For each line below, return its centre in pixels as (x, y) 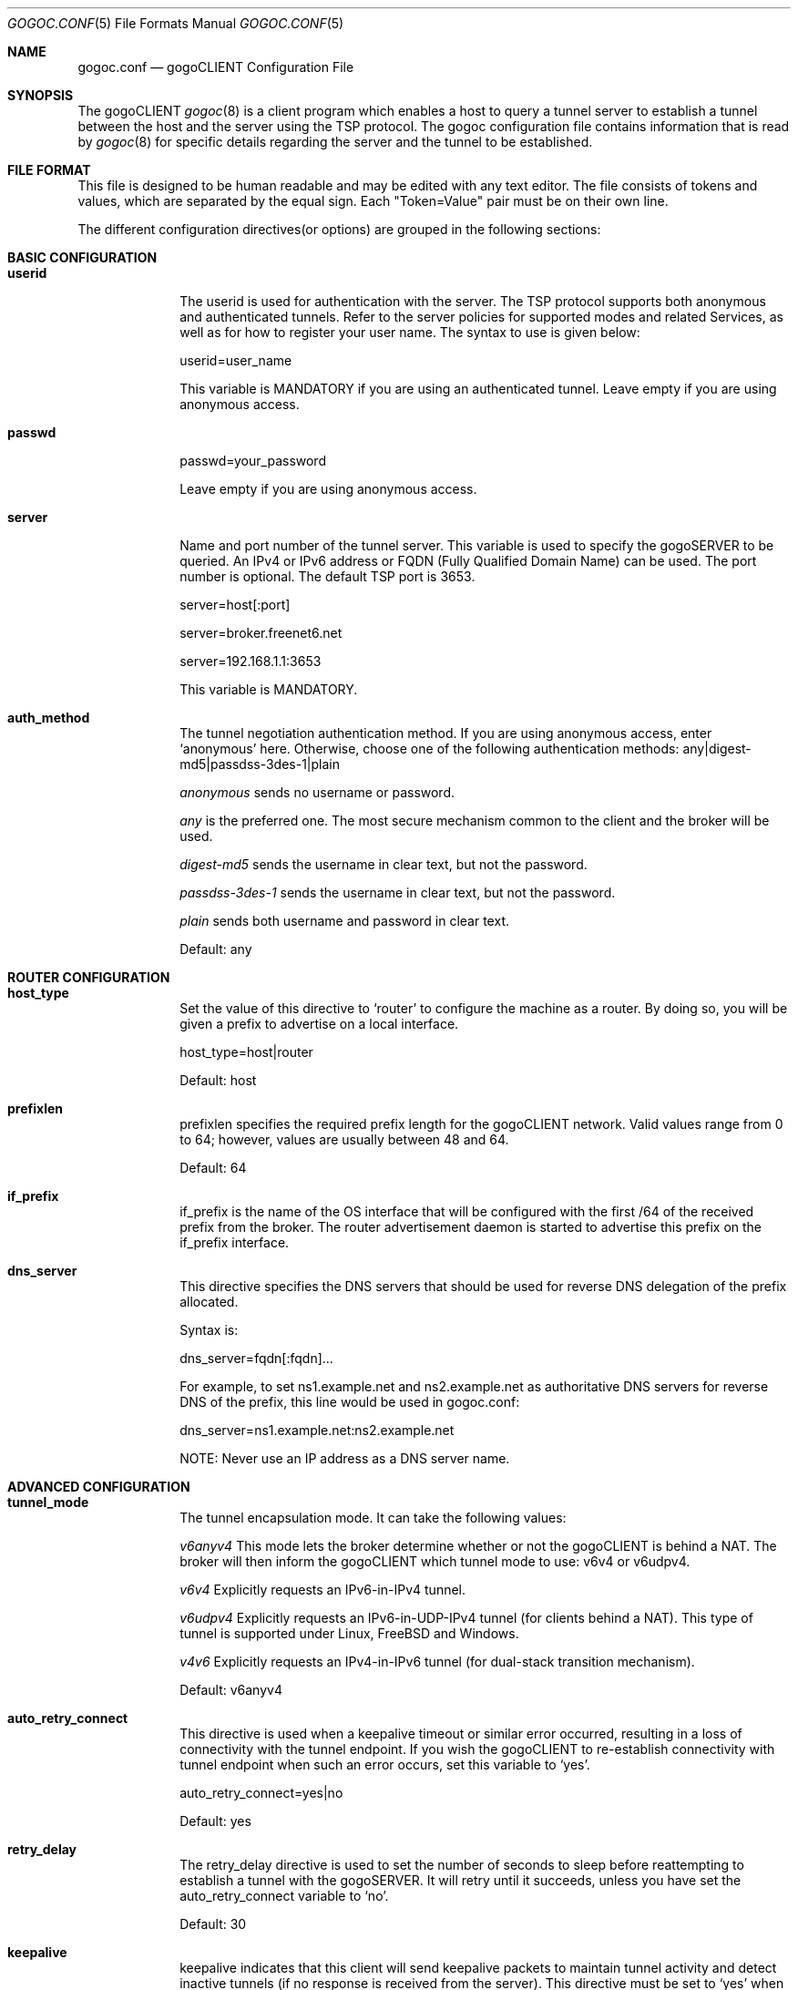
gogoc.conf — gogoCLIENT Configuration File (216, 67)
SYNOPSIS (41, 95)
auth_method (49, 718)
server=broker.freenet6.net (261, 633)
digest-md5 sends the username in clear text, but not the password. (384, 864)
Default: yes (215, 1821)
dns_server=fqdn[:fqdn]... (256, 1358)
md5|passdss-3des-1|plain (260, 764)
